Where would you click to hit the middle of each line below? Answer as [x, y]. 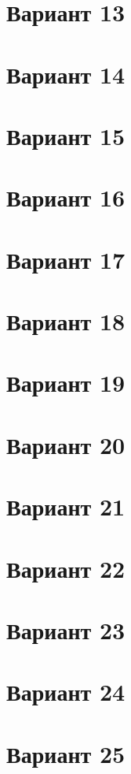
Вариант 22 [66, 568]
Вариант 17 [66, 259]
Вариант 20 [66, 444]
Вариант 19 [66, 383]
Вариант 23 [66, 629]
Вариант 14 [66, 74]
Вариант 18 [66, 321]
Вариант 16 [66, 197]
